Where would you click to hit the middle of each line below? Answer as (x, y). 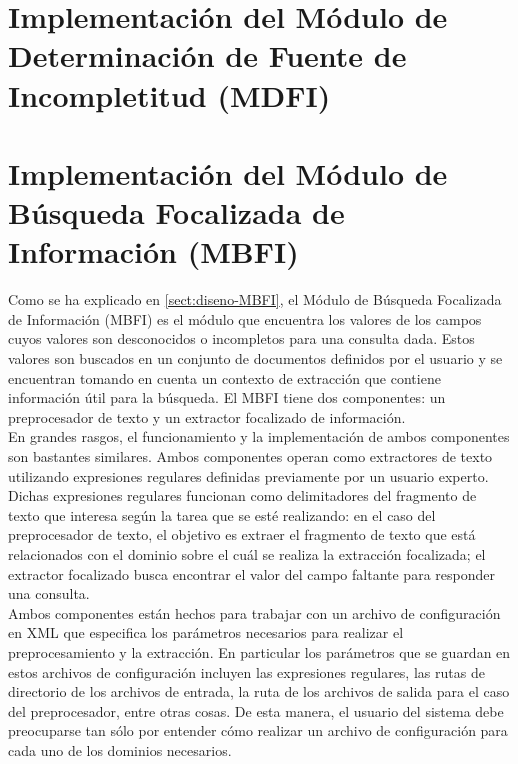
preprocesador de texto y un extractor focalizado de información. (207, 416)
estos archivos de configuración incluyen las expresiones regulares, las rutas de (246, 671)
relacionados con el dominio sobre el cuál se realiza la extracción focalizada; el (247, 553)
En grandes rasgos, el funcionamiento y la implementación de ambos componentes (259, 436)
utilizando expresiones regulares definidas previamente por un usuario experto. (248, 475)
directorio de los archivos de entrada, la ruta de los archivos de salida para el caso (259, 691)
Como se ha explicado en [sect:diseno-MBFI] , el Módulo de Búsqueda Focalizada (255, 299)
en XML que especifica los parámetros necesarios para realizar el (206, 632)
